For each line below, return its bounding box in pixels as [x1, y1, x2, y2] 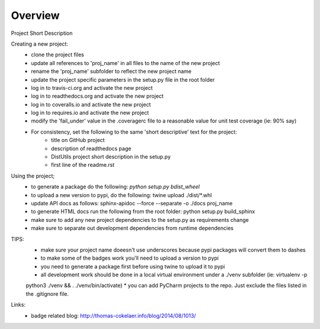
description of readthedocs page [51, 145, 132, 152]
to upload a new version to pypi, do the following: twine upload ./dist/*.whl [31, 191, 212, 198]
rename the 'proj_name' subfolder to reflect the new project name [31, 68, 192, 75]
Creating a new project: [11, 40, 68, 47]
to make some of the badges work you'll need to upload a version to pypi [40, 254, 219, 262]
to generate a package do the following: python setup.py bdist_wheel [31, 183, 200, 191]
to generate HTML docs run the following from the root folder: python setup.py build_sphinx [31, 208, 255, 215]
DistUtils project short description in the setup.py [51, 153, 171, 160]
